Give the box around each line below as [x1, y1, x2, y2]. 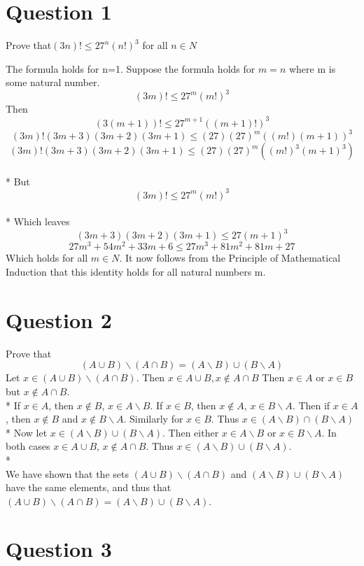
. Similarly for [123, 411, 183, 426]
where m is [288, 61, 336, 76]
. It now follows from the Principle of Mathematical [119, 250, 341, 265]
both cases [6, 439, 50, 453]
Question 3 [6, 535, 112, 563]
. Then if [292, 397, 330, 412]
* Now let [6, 425, 48, 439]
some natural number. [6, 75, 100, 90]
